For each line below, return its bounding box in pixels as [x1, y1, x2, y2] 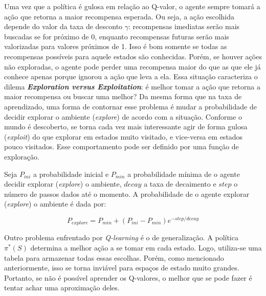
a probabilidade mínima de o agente [127, 168, 240, 179]
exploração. [4, 151, 39, 162]
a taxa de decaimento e [144, 178, 216, 189]
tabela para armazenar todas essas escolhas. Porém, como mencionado [4, 252, 224, 263]
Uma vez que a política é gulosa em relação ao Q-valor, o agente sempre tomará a [4, 1, 260, 11]
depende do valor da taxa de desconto [4, 21, 123, 32]
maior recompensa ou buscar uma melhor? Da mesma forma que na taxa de [4, 91, 242, 102]
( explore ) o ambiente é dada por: [4, 198, 106, 209]
